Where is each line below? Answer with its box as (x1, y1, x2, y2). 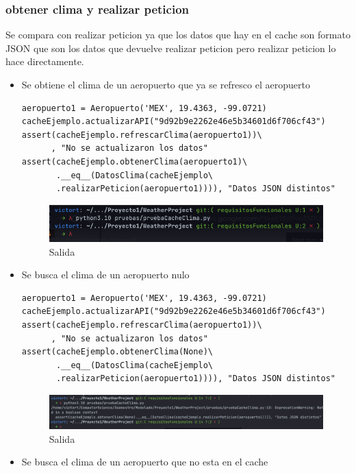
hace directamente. (5, 54, 84, 69)
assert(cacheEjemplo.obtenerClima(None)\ (21, 347, 213, 357)
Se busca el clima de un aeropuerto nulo (21, 267, 190, 282)
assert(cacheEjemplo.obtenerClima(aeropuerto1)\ (21, 156, 248, 167)
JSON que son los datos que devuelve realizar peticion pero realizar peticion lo (5, 40, 336, 55)
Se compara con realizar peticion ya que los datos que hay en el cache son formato (5, 27, 351, 42)
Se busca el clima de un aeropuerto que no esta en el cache (21, 454, 268, 469)
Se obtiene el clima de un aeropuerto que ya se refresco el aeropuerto (21, 77, 310, 91)
